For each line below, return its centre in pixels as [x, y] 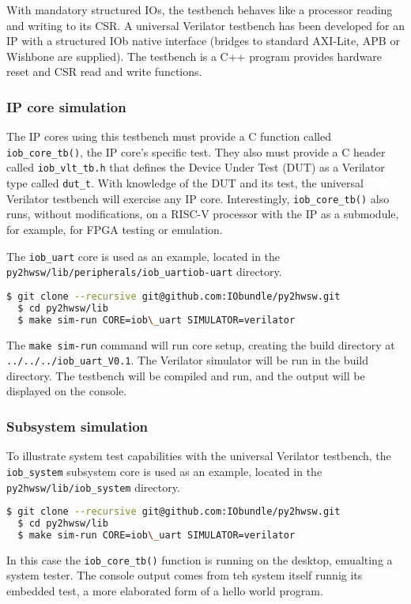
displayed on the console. [67, 391]
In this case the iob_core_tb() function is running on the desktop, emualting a [200, 559]
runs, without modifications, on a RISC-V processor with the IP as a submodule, [203, 214]
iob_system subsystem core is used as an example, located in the [164, 471]
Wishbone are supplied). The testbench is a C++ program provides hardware [194, 56]
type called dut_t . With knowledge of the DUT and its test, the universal [185, 183]
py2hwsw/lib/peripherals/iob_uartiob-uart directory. [144, 272]
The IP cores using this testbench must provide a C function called [169, 136]
